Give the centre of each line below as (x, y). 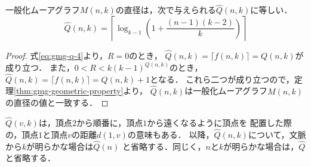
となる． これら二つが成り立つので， (222, 79)
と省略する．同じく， (164, 146)
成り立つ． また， (40, 67)
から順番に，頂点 (110, 123)
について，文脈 (277, 134)
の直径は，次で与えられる (166, 10)
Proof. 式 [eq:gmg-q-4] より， (56, 56)
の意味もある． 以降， (171, 134)
